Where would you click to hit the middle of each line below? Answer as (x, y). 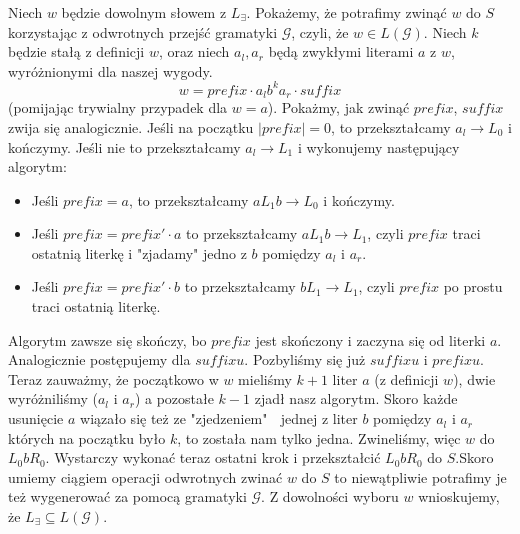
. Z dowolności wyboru (330, 496)
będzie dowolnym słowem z (144, 12)
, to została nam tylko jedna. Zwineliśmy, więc (319, 437)
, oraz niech (194, 51)
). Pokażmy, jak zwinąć (338, 107)
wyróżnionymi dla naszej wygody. (110, 70)
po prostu (473, 286)
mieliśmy (265, 378)
